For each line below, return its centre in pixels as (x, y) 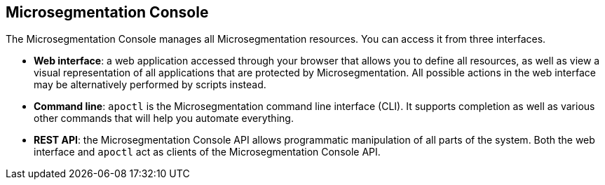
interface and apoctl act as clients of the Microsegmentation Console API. (207, 152)
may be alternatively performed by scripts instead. (150, 85)
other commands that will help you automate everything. (164, 118)
